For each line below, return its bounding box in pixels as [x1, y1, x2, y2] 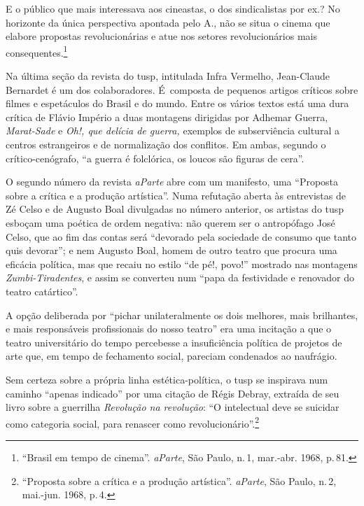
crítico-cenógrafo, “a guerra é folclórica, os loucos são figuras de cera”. [6, 150, 304, 165]
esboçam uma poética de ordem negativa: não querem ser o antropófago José [6, 215, 335, 230]
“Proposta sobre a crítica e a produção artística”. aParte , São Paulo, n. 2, [22, 473, 337, 488]
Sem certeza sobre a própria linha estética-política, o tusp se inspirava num [6, 372, 328, 386]
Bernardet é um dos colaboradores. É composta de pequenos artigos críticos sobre [6, 82, 358, 97]
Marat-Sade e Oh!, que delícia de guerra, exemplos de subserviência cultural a [6, 123, 339, 138]
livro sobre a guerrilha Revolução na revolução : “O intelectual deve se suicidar [6, 400, 339, 414]
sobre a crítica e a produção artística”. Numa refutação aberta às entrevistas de [6, 188, 346, 202]
